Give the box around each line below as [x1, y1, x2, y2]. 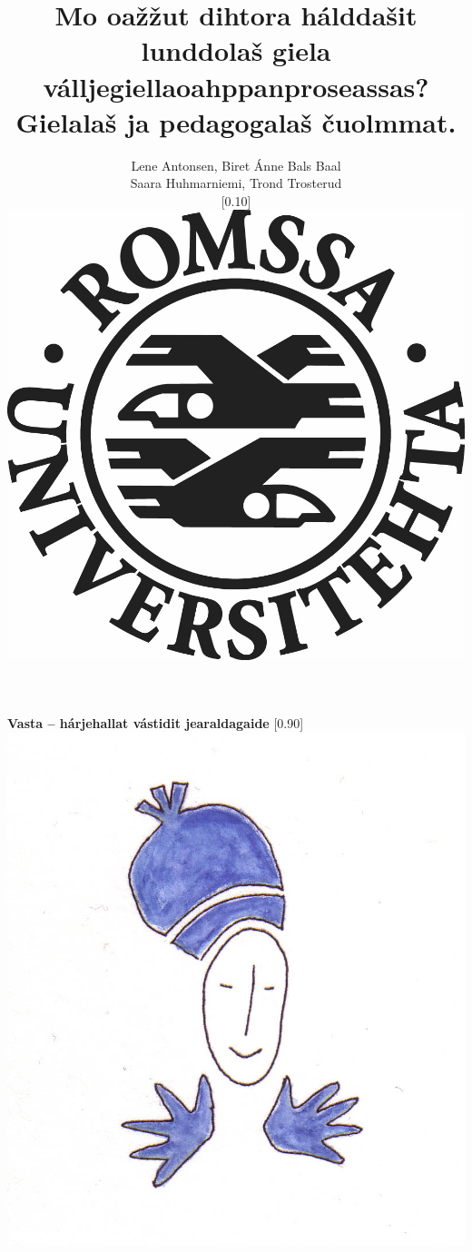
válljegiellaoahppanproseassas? [43, 67, 429, 104]
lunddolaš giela [141, 32, 331, 69]
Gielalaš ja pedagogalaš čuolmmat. [15, 103, 457, 140]
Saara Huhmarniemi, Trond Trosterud [130, 173, 342, 192]
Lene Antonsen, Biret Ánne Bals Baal [131, 155, 341, 174]
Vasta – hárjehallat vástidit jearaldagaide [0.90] [7, 714, 304, 733]
